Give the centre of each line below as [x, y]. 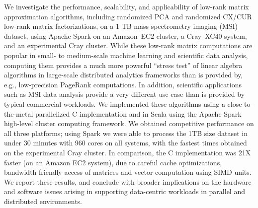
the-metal [19, 113]
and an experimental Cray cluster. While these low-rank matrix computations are [128, 45]
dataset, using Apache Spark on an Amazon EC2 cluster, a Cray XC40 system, [126, 35]
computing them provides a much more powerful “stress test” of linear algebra [123, 65]
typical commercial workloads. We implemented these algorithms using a [115, 104]
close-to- [240, 104]
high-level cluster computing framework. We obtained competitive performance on [129, 123]
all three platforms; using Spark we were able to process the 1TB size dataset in [126, 133]
